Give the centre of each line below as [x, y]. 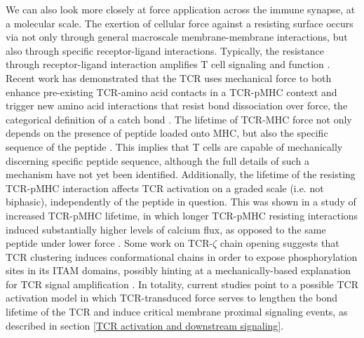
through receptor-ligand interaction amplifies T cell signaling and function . [168, 64]
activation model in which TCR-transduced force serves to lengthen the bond [172, 298]
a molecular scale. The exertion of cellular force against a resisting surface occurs [180, 23]
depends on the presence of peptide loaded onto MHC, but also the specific [167, 133]
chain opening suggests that [279, 243]
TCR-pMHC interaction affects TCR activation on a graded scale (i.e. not [165, 188]
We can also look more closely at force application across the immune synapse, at [181, 9]
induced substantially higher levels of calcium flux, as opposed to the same [166, 229]
